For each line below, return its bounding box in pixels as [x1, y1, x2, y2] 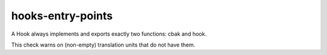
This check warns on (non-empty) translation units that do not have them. [11, 41, 196, 48]
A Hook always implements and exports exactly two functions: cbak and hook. [11, 30, 207, 37]
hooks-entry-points [11, 9, 113, 22]
